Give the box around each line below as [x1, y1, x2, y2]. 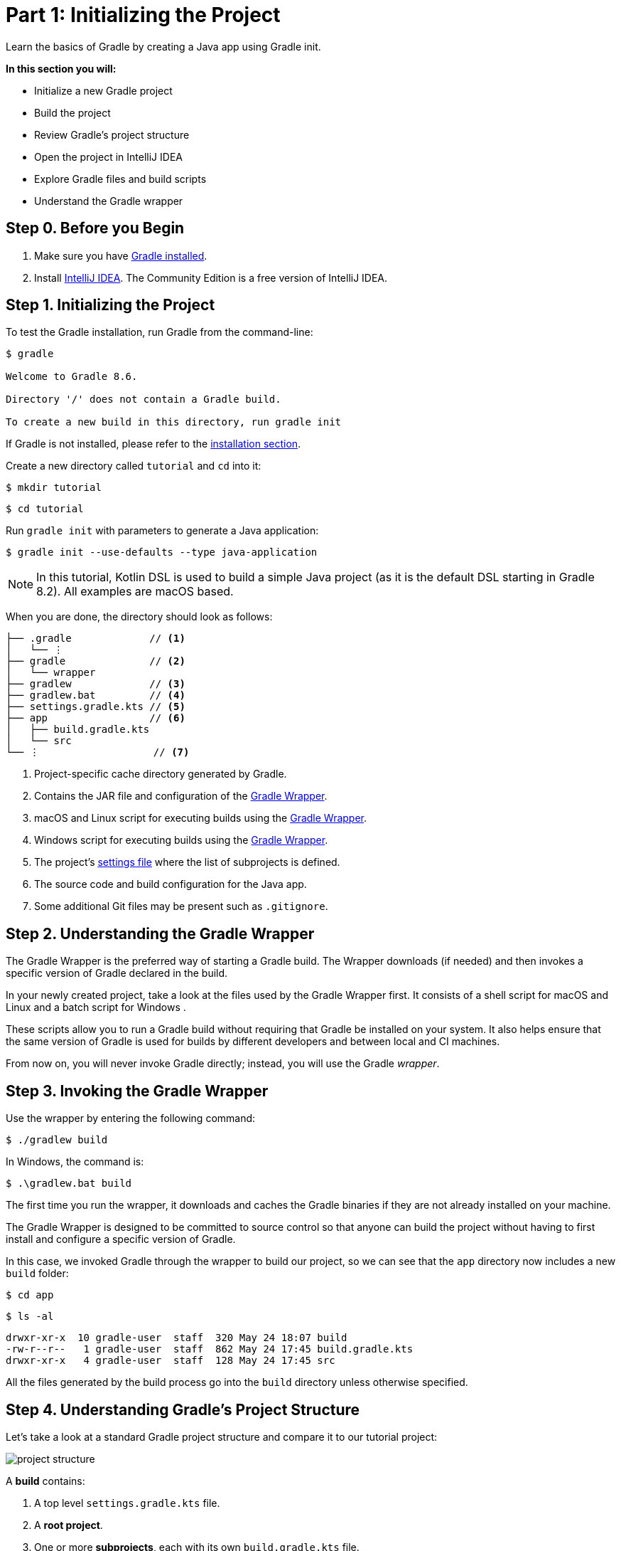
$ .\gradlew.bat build [6, 1177, 132, 1190]
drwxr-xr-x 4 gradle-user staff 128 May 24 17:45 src [6, 1355, 335, 1367]
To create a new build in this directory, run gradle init [6, 416, 342, 428]
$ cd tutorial [6, 503, 84, 515]
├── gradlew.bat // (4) [6, 689, 185, 702]
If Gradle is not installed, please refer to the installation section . [6, 438, 301, 450]
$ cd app [6, 1289, 54, 1301]
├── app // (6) [6, 712, 185, 724]
